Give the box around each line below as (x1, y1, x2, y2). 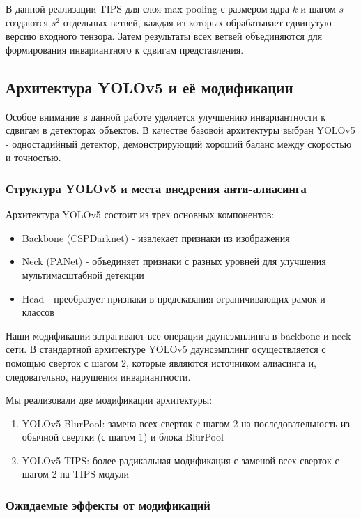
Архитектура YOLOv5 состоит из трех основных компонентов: (6, 207, 275, 222)
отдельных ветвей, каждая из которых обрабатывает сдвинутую (63, 15, 332, 29)
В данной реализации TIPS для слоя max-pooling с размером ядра (6, 1, 289, 15)
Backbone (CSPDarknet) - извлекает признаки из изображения (22, 230, 290, 245)
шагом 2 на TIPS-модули (22, 466, 130, 481)
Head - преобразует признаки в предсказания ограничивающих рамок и (22, 291, 325, 305)
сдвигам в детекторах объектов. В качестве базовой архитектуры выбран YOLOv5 (6, 123, 355, 137)
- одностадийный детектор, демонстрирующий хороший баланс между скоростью (6, 136, 352, 151)
